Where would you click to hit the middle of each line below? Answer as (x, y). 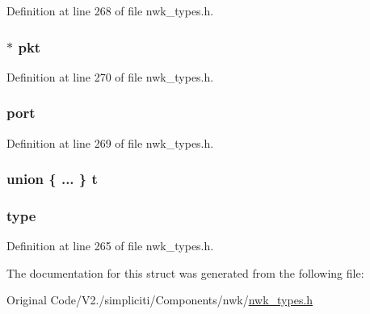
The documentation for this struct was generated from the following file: (185, 272)
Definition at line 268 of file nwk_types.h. (110, 10)
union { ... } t (52, 179)
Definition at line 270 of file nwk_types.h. (110, 76)
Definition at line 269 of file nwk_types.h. (110, 142)
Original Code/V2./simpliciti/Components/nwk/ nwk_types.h (160, 300)
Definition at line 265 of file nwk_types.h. (110, 246)
